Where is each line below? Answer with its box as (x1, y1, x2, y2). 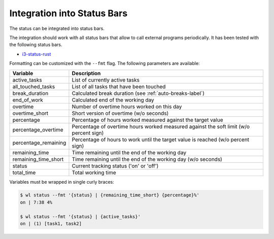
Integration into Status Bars (9, 8, 128, 19)
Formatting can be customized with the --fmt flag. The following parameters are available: (9, 60, 200, 66)
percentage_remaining (12, 139, 66, 146)
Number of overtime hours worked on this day (72, 103, 182, 110)
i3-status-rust (22, 51, 51, 57)
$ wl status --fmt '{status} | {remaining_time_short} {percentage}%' (20, 192, 200, 198)
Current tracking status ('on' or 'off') (72, 162, 159, 169)
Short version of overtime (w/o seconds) (72, 110, 169, 117)
